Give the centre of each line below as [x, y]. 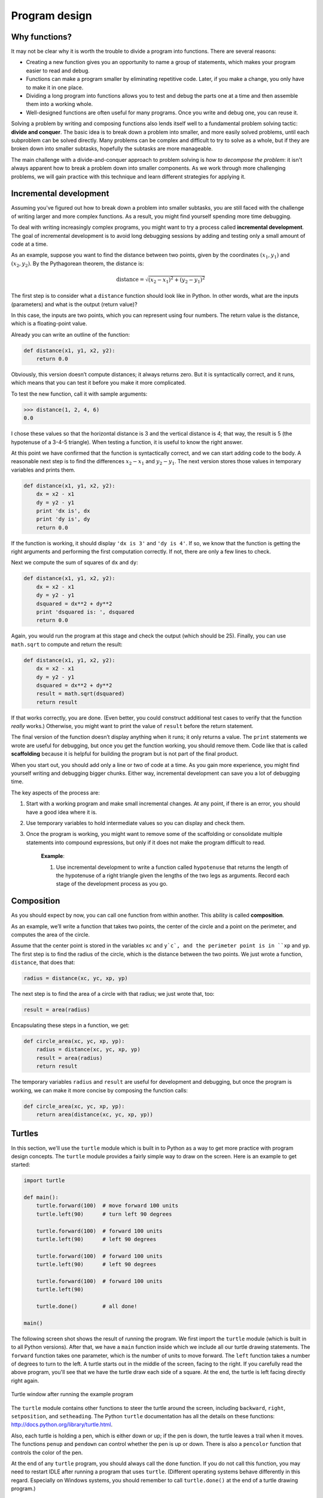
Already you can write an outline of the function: [71, 334]
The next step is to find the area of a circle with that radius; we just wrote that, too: [113, 994]
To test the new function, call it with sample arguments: [79, 394]
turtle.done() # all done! [87, 1307]
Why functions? [41, 37]
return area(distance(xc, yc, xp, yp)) [95, 1115]
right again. [25, 1381]
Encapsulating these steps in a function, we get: [70, 1025]
